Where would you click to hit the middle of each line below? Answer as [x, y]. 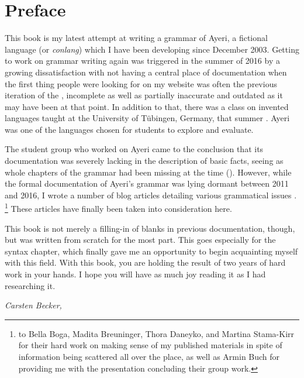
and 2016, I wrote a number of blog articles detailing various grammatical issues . [151, 195]
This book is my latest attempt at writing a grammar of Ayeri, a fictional [136, 38]
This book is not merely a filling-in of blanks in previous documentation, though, [150, 228]
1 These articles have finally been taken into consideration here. [118, 208]
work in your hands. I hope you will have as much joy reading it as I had [135, 274]
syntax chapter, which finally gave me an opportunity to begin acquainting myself [151, 251]
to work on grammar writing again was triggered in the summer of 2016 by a [142, 61]
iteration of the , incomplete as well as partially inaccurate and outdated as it [144, 95]
